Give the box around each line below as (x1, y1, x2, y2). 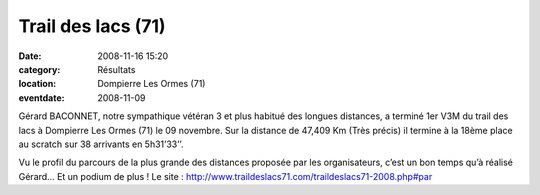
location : (18, 78, 57, 90)
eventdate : (18, 91, 65, 104)
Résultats (97, 63, 136, 75)
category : (18, 63, 61, 75)
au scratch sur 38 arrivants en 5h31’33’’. (18, 138, 184, 150)
